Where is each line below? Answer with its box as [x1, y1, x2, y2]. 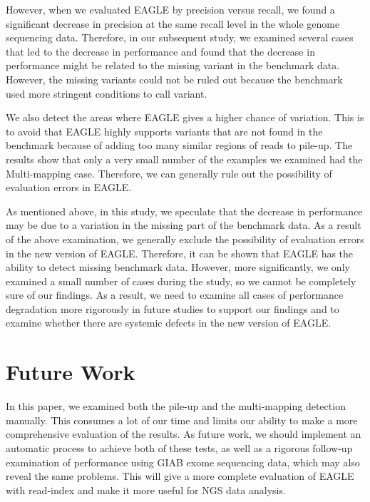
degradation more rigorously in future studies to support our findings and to [6, 301, 339, 316]
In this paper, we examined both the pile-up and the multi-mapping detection [6, 399, 346, 414]
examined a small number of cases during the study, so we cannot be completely [6, 273, 356, 288]
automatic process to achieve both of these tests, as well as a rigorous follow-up [6, 440, 353, 455]
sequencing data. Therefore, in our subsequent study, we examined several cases [6, 30, 354, 45]
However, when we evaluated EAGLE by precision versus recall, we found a [6, 2, 335, 16]
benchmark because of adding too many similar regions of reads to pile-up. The [6, 138, 353, 153]
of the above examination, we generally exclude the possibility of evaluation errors [6, 231, 364, 246]
